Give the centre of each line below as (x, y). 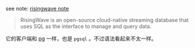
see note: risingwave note (37, 9)
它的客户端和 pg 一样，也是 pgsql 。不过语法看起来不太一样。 (81, 39)
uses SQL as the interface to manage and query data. (86, 26)
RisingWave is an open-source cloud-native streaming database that (104, 20)
